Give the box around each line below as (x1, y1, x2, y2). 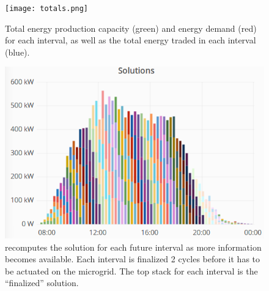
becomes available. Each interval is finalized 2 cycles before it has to (5, 252, 260, 265)
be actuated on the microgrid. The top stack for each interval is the (5, 264, 258, 277)
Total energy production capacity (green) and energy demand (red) (5, 21, 257, 34)
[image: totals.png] (5, 4, 89, 13)
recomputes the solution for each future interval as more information (5, 240, 262, 253)
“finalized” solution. (5, 276, 79, 289)
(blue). (5, 45, 30, 58)
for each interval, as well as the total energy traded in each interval (5, 34, 256, 46)
